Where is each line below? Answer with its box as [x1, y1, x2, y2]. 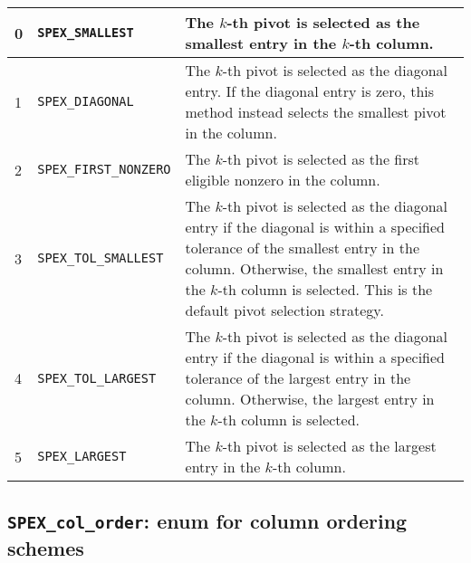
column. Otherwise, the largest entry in [185, 388, 435, 409]
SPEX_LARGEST [37, 449, 127, 463]
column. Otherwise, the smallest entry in [185, 258, 444, 279]
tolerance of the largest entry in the [185, 367, 411, 388]
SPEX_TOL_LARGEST [37, 370, 157, 386]
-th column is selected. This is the [217, 279, 433, 300]
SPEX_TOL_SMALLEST [37, 251, 164, 265]
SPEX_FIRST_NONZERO [37, 162, 171, 177]
